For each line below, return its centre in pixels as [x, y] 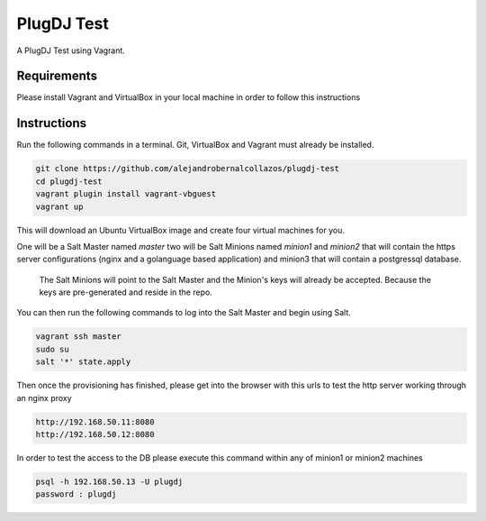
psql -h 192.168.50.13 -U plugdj [109, 481]
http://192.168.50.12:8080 [95, 434]
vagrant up [59, 206]
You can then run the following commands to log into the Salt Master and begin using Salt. [184, 313]
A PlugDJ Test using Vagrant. [71, 50]
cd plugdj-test [69, 181]
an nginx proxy [44, 398]
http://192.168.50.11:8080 [95, 422]
